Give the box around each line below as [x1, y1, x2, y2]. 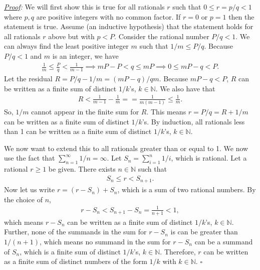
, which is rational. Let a [171, 153, 247, 163]
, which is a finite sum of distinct [20, 246, 121, 256]
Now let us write [4, 184, 55, 195]
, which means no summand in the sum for [40, 236, 171, 246]
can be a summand [194, 236, 253, 246]
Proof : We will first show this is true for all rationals [4, 2, 165, 12]
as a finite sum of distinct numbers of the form [4, 256, 147, 266]
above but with [48, 31, 95, 41]
